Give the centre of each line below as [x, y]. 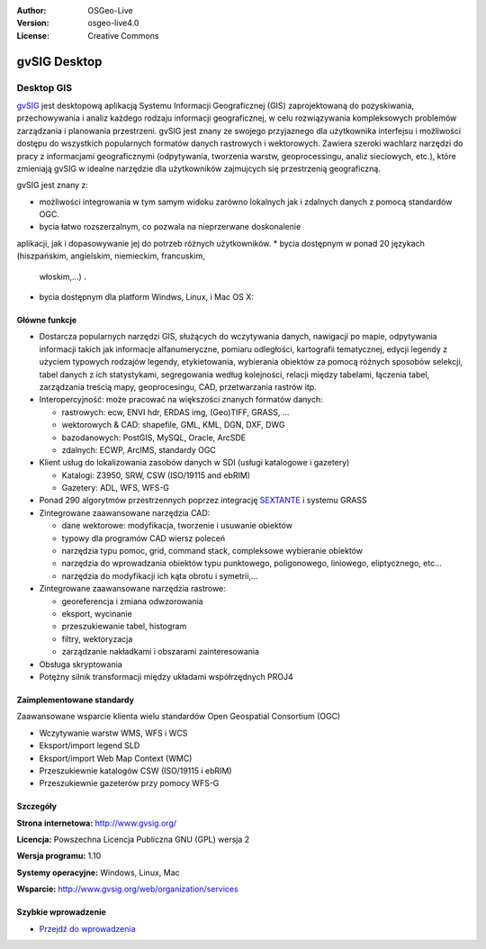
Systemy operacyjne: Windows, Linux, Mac [98, 872]
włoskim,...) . [63, 276]
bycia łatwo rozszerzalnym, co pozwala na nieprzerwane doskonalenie [170, 227]
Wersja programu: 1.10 [59, 856]
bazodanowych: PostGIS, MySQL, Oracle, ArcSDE [154, 438]
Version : [33, 23]
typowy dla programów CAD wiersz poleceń [143, 538]
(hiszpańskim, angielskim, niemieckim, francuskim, [111, 256]
